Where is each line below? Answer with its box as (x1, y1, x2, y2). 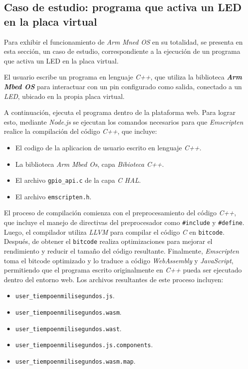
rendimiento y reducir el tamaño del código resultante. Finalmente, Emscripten (4, 246, 239, 256)
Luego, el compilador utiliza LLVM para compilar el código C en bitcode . (4, 226, 225, 237)
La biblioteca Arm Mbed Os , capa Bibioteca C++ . (15, 159, 164, 169)
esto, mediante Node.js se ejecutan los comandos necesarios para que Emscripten (4, 116, 244, 127)
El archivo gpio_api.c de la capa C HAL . (15, 175, 141, 185)
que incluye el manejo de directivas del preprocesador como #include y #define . (4, 217, 245, 227)
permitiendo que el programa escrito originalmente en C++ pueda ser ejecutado (4, 265, 242, 275)
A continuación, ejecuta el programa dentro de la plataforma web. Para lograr (4, 107, 236, 117)
